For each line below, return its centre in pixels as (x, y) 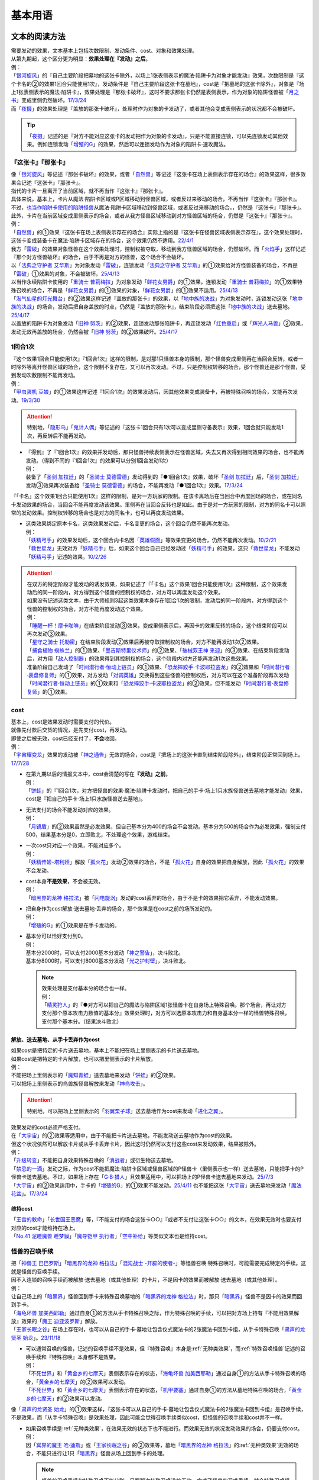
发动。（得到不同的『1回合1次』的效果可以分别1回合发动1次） (98, 460)
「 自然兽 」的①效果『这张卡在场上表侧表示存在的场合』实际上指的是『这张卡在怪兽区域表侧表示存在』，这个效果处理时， (158, 232)
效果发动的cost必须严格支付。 (47, 1127)
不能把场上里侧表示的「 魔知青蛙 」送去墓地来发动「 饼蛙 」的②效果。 (95, 1075)
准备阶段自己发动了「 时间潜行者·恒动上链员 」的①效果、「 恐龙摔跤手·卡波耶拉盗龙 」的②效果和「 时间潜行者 (159, 667)
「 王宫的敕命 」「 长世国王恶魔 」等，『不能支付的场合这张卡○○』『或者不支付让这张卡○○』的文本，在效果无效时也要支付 (156, 1220)
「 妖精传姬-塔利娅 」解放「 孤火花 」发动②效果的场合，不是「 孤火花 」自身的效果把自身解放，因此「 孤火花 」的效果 (165, 862)
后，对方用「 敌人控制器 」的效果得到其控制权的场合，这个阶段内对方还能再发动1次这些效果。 (139, 659)
